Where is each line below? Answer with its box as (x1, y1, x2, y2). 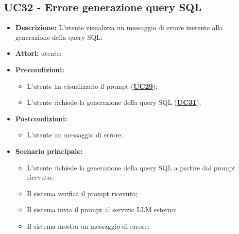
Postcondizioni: (15, 113, 68, 123)
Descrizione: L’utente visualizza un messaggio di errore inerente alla (15, 22, 223, 33)
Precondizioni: (15, 64, 64, 74)
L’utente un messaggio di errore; (27, 130, 123, 140)
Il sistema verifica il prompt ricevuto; (27, 188, 137, 198)
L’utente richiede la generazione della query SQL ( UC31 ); (27, 97, 201, 107)
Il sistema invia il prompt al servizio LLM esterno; (27, 204, 177, 215)
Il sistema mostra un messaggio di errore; (27, 220, 150, 231)
